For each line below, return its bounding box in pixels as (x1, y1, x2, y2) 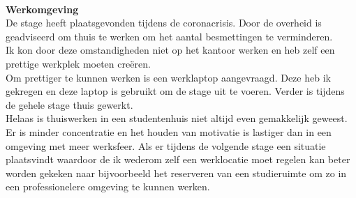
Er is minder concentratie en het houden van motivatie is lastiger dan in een (6, 124, 332, 139)
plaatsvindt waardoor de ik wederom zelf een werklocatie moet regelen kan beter (6, 152, 350, 167)
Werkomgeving (6, 1, 79, 16)
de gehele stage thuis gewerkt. (6, 97, 133, 112)
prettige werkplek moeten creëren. (6, 56, 151, 70)
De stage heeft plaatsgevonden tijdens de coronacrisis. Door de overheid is (6, 15, 322, 30)
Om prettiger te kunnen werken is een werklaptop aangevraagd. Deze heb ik (6, 70, 331, 84)
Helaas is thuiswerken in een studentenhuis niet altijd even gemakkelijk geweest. (6, 111, 348, 125)
